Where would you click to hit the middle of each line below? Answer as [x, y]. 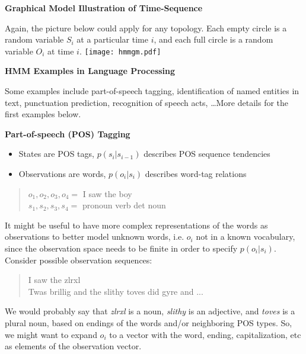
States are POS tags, [56, 154]
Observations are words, [62, 173]
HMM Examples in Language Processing [90, 71]
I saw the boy [107, 193]
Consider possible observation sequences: [79, 260]
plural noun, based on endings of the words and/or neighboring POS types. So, [149, 322]
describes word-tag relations [196, 173]
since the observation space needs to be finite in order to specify [121, 248]
